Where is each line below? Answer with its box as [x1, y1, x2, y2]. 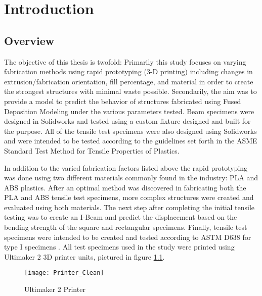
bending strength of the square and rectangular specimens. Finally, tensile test [4, 222, 247, 232]
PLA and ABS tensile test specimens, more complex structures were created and [4, 192, 254, 203]
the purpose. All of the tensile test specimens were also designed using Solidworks [4, 125, 257, 136]
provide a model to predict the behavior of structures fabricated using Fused [4, 95, 241, 106]
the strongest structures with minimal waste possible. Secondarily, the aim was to [4, 86, 257, 96]
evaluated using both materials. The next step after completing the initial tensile [4, 202, 255, 212]
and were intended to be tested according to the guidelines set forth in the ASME [4, 135, 257, 146]
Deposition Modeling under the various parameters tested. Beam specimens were [4, 106, 254, 116]
